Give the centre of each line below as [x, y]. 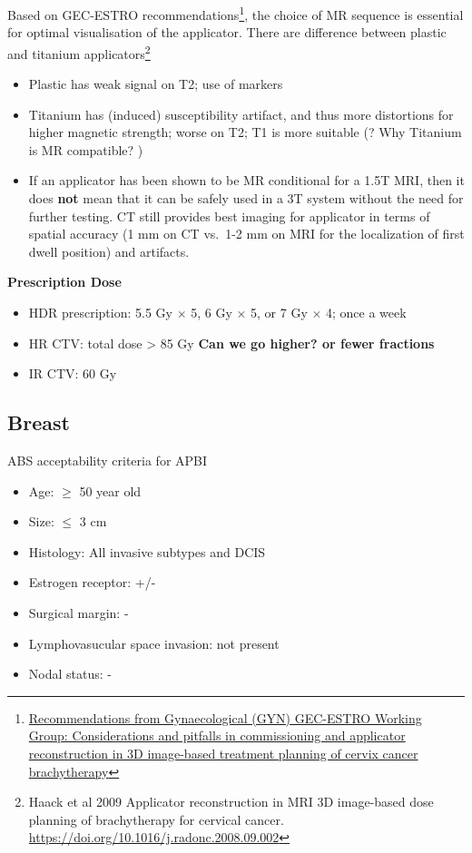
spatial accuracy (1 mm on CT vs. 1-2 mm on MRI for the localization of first [246, 234]
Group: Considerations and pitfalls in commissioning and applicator [217, 735]
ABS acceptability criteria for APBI [108, 461]
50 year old [110, 490]
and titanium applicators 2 [79, 52]
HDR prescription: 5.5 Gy [100, 313]
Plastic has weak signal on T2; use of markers [156, 84]
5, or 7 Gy [279, 313]
